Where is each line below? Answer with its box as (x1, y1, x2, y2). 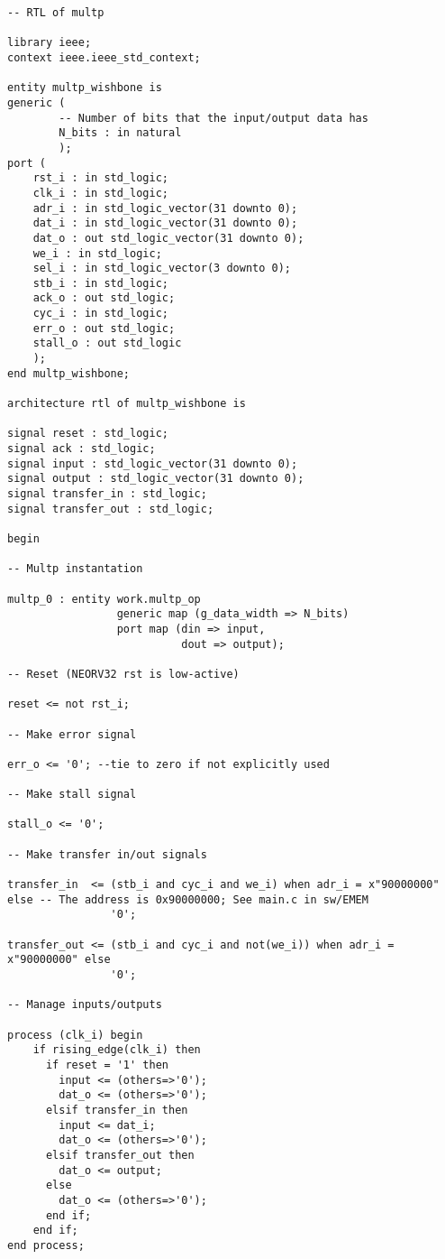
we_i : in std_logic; (32, 246, 162, 260)
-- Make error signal (7, 727, 137, 741)
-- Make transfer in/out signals (7, 847, 207, 861)
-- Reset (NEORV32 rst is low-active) (7, 667, 240, 680)
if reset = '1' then (45, 1058, 168, 1071)
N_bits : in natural (59, 126, 182, 140)
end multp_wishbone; (7, 366, 131, 380)
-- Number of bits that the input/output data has (59, 111, 368, 125)
